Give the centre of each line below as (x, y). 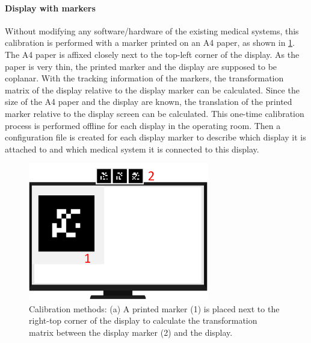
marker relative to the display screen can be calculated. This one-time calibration (155, 113)
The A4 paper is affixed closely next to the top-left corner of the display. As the (152, 54)
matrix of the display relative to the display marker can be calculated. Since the (152, 90)
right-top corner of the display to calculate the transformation (143, 320)
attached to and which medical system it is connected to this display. (132, 149)
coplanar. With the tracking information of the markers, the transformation (144, 78)
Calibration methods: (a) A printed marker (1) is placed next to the (154, 308)
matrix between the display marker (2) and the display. (131, 332)
